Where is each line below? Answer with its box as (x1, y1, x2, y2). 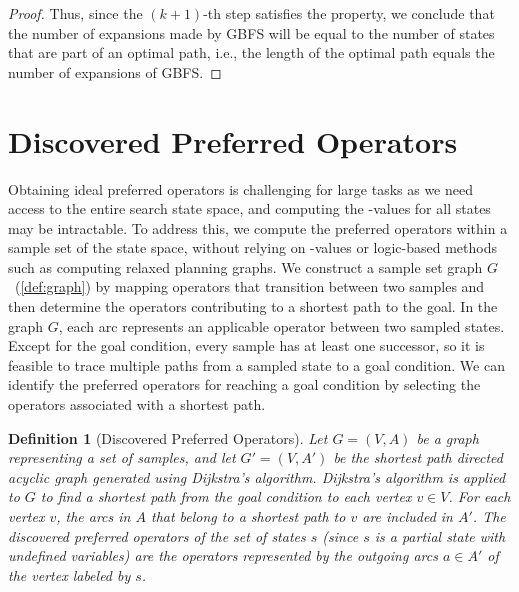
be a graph (416, 427, 479, 448)
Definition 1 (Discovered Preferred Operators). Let (8, 427, 328, 448)
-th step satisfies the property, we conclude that (203, 3, 495, 23)
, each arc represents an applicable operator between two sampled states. (58, 315, 505, 336)
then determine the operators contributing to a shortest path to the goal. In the (8, 296, 498, 317)
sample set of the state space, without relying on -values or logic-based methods (8, 237, 498, 258)
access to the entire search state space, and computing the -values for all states (8, 198, 491, 219)
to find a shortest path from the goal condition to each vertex (40, 486, 412, 507)
